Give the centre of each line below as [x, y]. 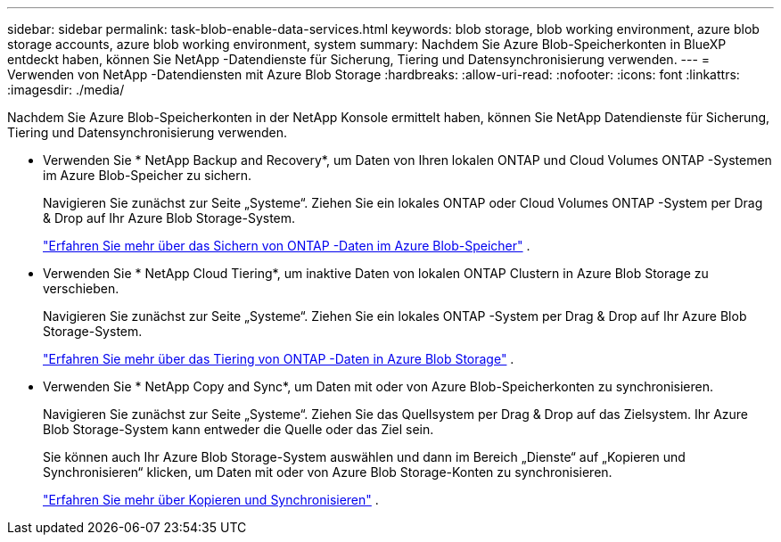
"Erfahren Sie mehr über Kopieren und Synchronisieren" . [211, 500]
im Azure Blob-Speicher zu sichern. [148, 175]
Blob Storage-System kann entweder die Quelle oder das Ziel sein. [238, 429]
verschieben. [81, 288]
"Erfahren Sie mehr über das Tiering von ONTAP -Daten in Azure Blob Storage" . [279, 359]
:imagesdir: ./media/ [66, 90]
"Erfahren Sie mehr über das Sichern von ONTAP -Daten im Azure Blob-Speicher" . [287, 246]
